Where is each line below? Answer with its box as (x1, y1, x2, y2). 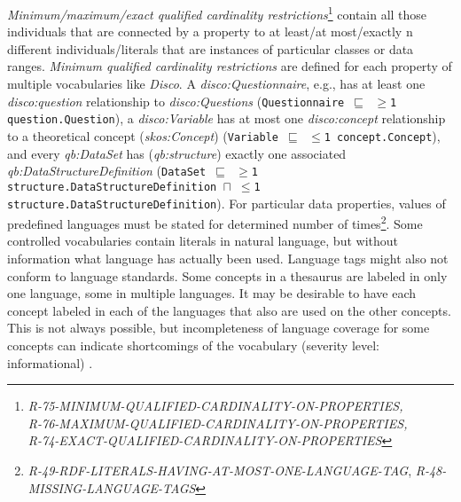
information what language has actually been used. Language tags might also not (7, 249, 449, 267)
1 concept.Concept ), (324, 126, 441, 145)
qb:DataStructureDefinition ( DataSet (7, 161, 207, 180)
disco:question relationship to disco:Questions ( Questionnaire (7, 91, 345, 110)
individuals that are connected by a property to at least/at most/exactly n (7, 22, 413, 41)
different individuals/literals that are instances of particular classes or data (7, 39, 414, 58)
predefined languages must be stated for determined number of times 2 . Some (7, 212, 423, 232)
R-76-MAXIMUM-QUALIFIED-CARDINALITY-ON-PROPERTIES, (27, 413, 408, 432)
